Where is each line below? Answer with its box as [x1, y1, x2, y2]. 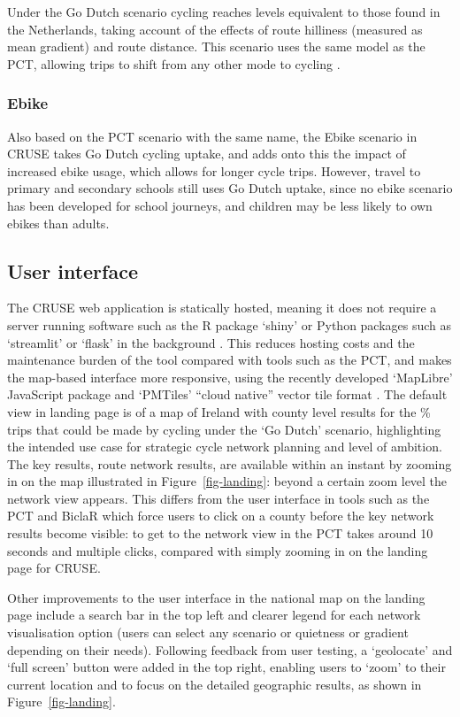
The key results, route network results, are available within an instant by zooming [7, 454, 452, 473]
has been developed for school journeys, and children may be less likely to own [7, 196, 433, 214]
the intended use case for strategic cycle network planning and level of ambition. [7, 437, 442, 456]
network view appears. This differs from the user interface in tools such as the [7, 489, 430, 507]
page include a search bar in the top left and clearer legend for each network [7, 605, 421, 624]
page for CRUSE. [7, 559, 101, 577]
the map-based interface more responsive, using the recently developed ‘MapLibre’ [7, 367, 453, 386]
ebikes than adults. [7, 213, 110, 232]
